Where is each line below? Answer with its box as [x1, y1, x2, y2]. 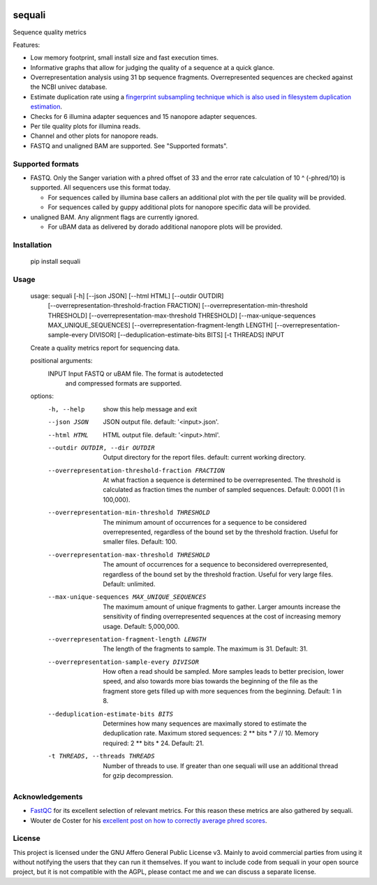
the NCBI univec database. [30, 83, 108, 91]
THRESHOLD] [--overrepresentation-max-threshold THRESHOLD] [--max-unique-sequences [47, 311, 316, 320]
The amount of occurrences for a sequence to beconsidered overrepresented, [103, 560, 328, 569]
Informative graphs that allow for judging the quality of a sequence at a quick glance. [30, 63, 275, 71]
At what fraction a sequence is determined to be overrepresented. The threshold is [103, 476, 341, 484]
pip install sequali [30, 257, 80, 265]
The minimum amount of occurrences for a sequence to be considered [103, 518, 307, 526]
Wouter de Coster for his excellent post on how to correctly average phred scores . [30, 816, 267, 825]
